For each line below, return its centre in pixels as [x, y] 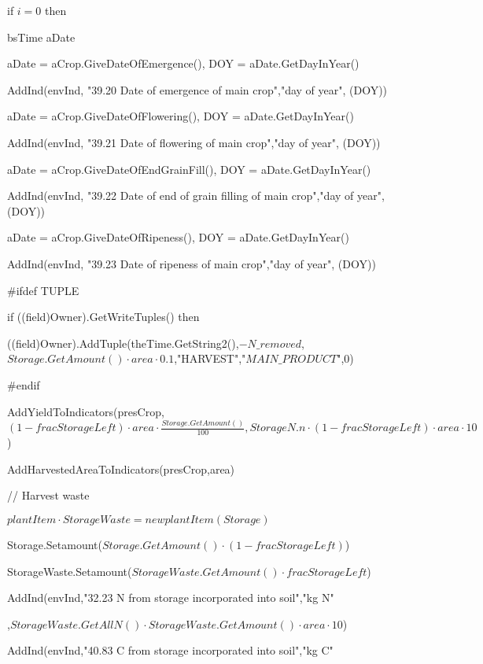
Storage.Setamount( [55, 545]
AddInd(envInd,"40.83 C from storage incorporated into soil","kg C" [170, 650]
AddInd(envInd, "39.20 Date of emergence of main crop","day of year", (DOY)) [197, 89]
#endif [24, 384]
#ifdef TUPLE [43, 290]
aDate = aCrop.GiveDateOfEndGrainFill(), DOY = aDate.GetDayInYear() [189, 169]
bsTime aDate [41, 37]
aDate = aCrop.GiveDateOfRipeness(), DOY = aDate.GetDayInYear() [178, 237]
